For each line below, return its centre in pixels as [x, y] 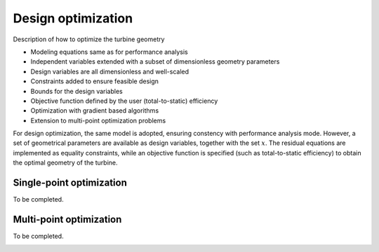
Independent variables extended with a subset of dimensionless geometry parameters [155, 62]
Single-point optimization [70, 183]
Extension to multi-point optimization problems [98, 120]
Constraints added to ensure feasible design [95, 81]
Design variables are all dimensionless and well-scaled [110, 71]
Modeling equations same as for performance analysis [109, 52]
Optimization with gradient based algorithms [95, 111]
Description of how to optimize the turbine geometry [89, 39]
